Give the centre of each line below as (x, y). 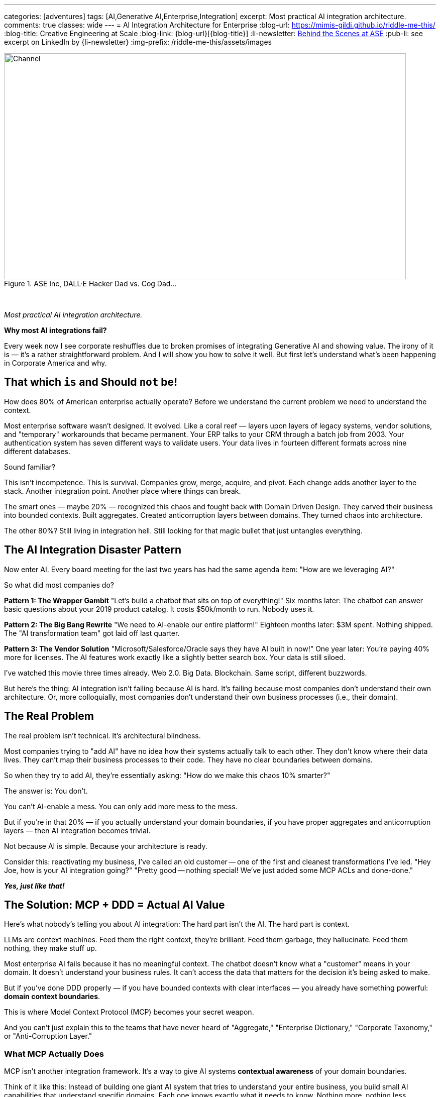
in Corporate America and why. (56, 363)
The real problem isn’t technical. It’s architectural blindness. (102, 735)
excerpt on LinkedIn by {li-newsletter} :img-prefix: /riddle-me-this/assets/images (138, 42)
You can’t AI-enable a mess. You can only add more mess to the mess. (121, 806)
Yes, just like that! (34, 886)
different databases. (37, 451)
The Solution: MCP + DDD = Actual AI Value (115, 905)
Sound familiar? (30, 467)
